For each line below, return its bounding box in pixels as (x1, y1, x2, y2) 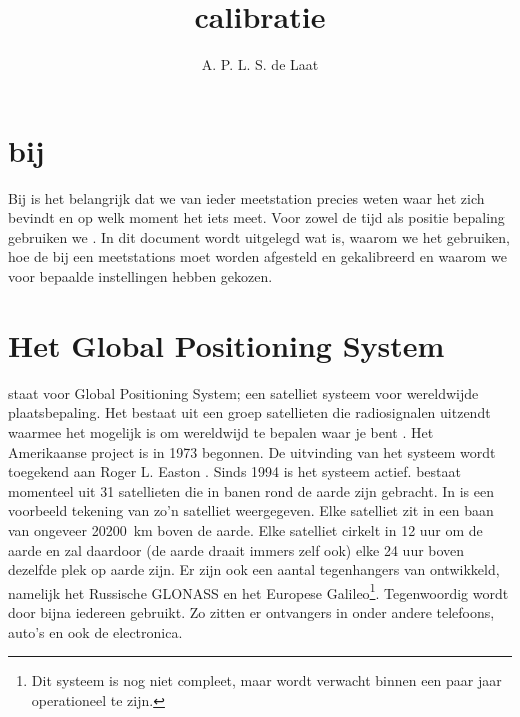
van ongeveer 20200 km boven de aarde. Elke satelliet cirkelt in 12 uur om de (8, 519, 483, 540)
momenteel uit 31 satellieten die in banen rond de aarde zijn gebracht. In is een (8, 480, 494, 501)
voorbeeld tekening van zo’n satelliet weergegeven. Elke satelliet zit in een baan (8, 500, 494, 521)
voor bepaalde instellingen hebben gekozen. (8, 266, 273, 287)
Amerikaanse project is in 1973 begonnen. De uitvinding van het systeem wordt (8, 441, 496, 462)
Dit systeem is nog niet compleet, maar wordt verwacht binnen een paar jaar (31, 670, 502, 691)
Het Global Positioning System (8, 324, 445, 365)
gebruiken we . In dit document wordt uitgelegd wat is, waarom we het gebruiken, (8, 226, 510, 247)
